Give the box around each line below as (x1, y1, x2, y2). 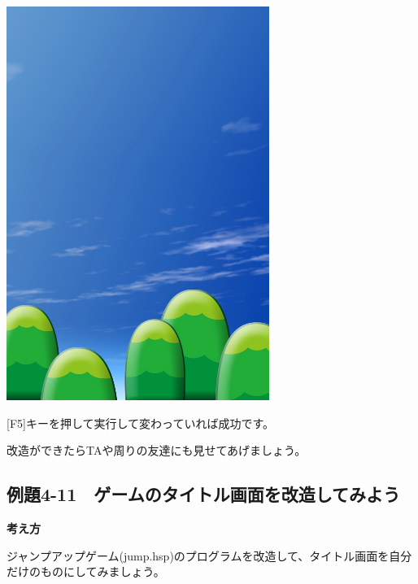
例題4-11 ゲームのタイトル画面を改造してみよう (7, 482, 401, 507)
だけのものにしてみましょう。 (7, 563, 165, 580)
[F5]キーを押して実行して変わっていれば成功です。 (7, 414, 274, 431)
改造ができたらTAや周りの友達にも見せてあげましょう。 (7, 442, 307, 459)
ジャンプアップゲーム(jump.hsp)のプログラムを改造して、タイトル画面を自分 (7, 547, 412, 564)
